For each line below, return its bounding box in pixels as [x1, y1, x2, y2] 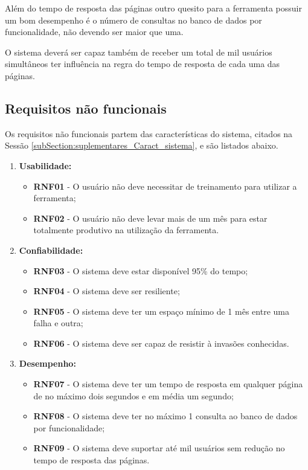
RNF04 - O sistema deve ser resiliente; [33, 285, 180, 297]
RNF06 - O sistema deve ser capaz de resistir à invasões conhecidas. [33, 336, 289, 349]
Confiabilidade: [19, 243, 83, 256]
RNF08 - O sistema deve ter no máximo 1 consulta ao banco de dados [33, 410, 298, 422]
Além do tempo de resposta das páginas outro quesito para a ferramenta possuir [5, 2, 302, 14]
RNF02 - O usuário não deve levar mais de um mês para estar [33, 211, 268, 224]
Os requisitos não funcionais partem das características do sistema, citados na [5, 127, 293, 140]
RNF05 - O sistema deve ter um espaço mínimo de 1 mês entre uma [33, 304, 289, 317]
